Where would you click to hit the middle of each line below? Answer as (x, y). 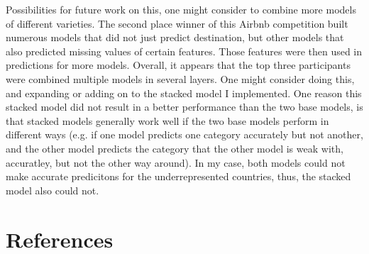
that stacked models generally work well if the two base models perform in (167, 120)
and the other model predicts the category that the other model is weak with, (175, 148)
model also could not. (53, 190)
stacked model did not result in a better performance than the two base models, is (184, 107)
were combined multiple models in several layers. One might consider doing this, (180, 78)
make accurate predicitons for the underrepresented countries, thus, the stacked (178, 176)
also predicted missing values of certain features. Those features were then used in (184, 51)
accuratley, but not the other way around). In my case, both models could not (176, 162)
